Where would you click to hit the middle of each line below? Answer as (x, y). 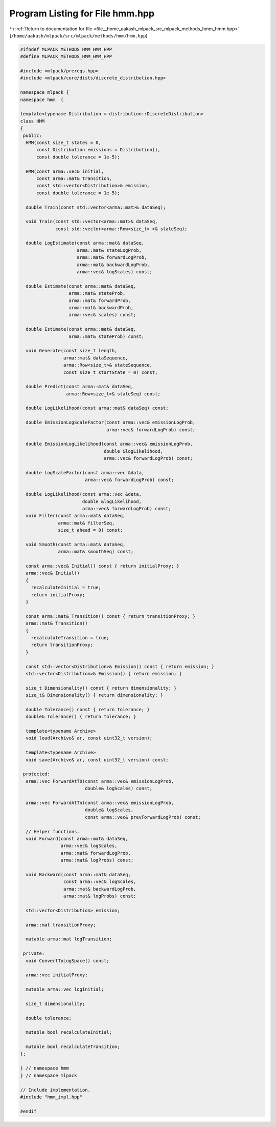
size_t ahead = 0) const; (90, 530)
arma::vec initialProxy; (57, 975)
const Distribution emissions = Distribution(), (98, 150)
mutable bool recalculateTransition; (73, 1047)
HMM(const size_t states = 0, (64, 143)
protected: (37, 774)
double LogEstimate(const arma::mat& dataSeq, (85, 243)
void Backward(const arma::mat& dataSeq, (78, 874)
